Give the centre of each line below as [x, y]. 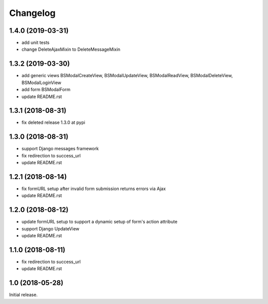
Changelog [32, 13]
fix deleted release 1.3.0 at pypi [53, 122]
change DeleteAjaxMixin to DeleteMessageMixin [71, 49]
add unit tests [35, 43]
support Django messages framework [60, 149]
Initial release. [23, 295]
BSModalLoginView [41, 83]
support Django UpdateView [50, 228]
